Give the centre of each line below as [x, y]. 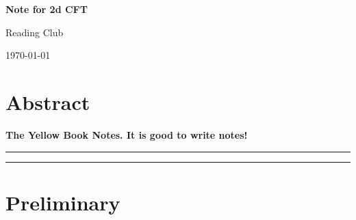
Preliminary [63, 202]
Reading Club [35, 32]
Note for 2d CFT [47, 9]
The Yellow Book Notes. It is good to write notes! [127, 134]
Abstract [48, 101]
